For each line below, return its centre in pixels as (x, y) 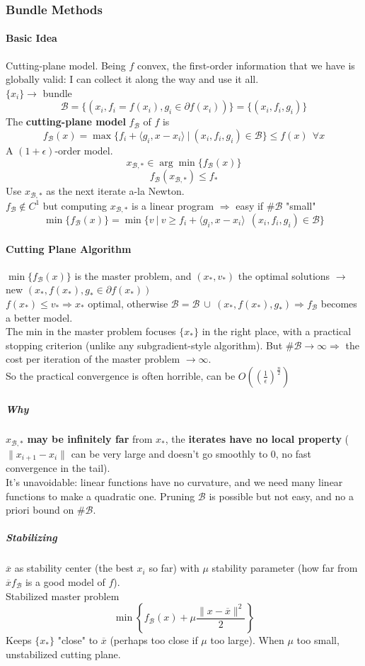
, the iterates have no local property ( (257, 439)
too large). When (247, 640)
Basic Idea (31, 38)
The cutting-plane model (66, 122)
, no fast (294, 453)
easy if (250, 205)
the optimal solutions (284, 275)
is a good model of (65, 581)
